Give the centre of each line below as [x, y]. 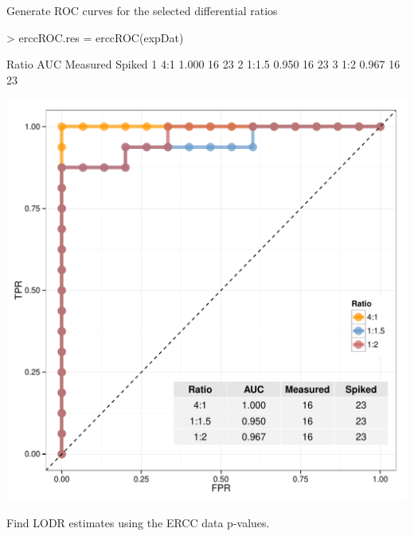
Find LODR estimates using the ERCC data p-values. [138, 522]
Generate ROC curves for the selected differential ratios [142, 10]
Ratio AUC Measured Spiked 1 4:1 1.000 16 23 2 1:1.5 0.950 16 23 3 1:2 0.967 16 [203, 64]
